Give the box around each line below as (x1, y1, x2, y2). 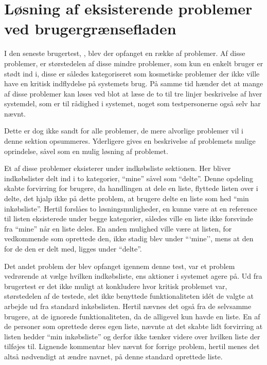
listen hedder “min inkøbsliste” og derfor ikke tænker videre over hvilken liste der (4, 331, 260, 341)
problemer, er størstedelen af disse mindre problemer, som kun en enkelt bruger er (4, 57, 263, 68)
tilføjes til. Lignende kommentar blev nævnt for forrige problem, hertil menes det (4, 341, 260, 352)
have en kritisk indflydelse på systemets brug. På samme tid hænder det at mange (4, 78, 263, 89)
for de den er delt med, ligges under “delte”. (4, 243, 142, 254)
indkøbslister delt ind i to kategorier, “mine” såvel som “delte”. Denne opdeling (4, 172, 253, 183)
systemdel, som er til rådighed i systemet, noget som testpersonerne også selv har (4, 98, 261, 109)
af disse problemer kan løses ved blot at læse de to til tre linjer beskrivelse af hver (4, 88, 262, 99)
